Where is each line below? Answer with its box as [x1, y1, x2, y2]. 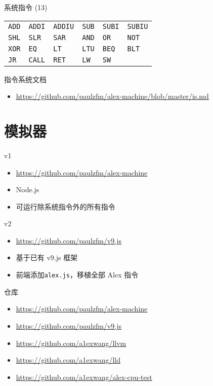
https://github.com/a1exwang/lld [16, 355, 121, 365]
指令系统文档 [4, 74, 47, 84]
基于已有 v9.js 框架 [16, 252, 78, 263]
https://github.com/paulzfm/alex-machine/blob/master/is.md [16, 91, 209, 101]
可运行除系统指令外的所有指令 [16, 201, 115, 212]
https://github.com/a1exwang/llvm [16, 337, 126, 348]
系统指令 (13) [4, 2, 48, 12]
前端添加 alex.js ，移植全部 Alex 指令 [16, 269, 139, 280]
